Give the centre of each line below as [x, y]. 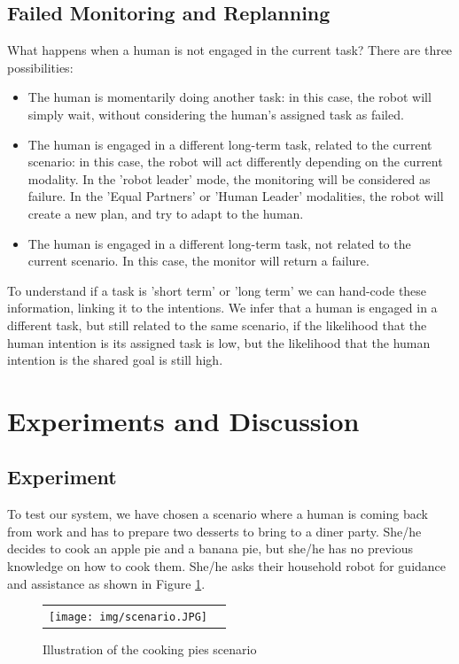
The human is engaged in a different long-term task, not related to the [219, 243]
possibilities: [40, 67]
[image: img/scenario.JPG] [128, 617]
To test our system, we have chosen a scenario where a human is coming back [218, 514]
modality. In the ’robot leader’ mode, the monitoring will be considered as [229, 178]
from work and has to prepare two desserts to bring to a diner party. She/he [214, 531]
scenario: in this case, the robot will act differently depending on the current [235, 162]
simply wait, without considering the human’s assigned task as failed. [216, 114]
